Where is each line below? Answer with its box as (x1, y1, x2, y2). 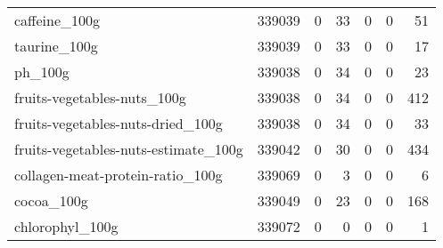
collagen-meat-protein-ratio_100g (14, 164, 223, 185)
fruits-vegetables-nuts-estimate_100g (14, 139, 243, 159)
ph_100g (14, 61, 70, 82)
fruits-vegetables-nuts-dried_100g (14, 113, 223, 133)
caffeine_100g (14, 10, 100, 30)
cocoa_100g (14, 190, 88, 211)
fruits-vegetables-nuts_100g (14, 87, 186, 108)
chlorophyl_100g (14, 216, 119, 236)
